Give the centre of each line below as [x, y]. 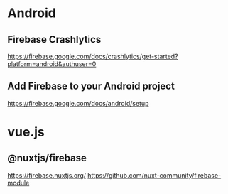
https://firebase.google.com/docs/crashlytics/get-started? [93, 56]
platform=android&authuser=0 [52, 64]
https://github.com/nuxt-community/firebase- [154, 175]
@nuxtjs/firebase [47, 158]
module [18, 183]
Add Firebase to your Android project [91, 86]
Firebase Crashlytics [54, 39]
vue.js [26, 132]
